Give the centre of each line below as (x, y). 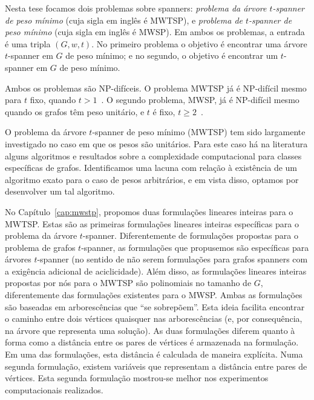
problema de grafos (40, 247)
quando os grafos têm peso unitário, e (75, 111)
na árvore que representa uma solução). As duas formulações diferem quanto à (150, 330)
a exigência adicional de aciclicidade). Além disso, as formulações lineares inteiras (156, 271)
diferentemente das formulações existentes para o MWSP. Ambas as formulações (154, 295)
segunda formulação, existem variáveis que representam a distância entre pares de (156, 366)
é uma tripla (28, 43)
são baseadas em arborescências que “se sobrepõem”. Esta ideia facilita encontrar (155, 306)
